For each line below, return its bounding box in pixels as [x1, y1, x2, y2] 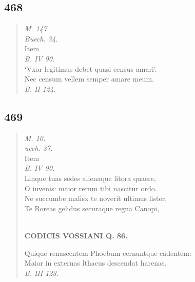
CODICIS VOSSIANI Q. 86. [24, 230, 128, 240]
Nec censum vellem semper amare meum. [24, 73, 154, 84]
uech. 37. [24, 143, 53, 153]
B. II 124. [24, 83, 56, 94]
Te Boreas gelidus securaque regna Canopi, [24, 203, 160, 213]
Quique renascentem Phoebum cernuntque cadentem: [24, 247, 191, 258]
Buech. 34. [24, 33, 58, 44]
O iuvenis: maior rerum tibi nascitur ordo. [24, 183, 157, 193]
